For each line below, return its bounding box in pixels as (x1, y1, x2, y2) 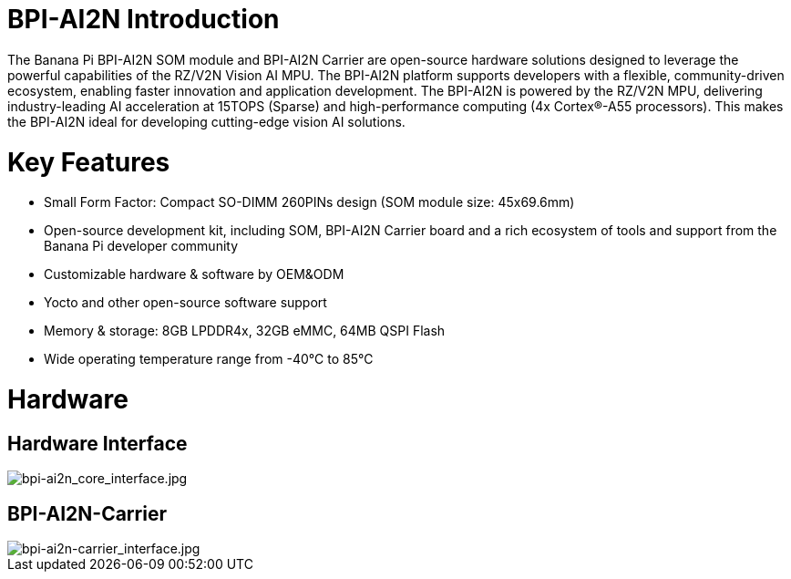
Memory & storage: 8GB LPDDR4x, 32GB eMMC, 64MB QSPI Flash (44, 323, 446, 339)
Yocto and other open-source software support (44, 295, 327, 311)
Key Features (7, 146, 170, 178)
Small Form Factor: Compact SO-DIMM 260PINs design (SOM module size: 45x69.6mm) (44, 194, 575, 211)
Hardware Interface (7, 431, 188, 455)
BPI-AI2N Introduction (7, 4, 280, 35)
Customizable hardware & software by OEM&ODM (44, 266, 344, 283)
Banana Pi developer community (44, 238, 239, 254)
